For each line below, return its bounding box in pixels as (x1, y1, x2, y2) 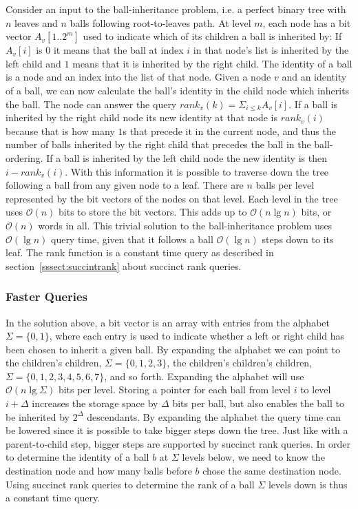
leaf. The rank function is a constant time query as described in (6, 245, 274, 260)
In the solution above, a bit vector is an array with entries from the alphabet (6, 315, 330, 329)
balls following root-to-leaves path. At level (70, 15, 251, 30)
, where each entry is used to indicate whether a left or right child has (49, 329, 344, 343)
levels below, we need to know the (182, 450, 325, 464)
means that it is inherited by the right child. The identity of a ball (72, 56, 352, 70)
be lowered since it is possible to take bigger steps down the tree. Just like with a (6, 423, 348, 437)
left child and (6, 56, 61, 70)
